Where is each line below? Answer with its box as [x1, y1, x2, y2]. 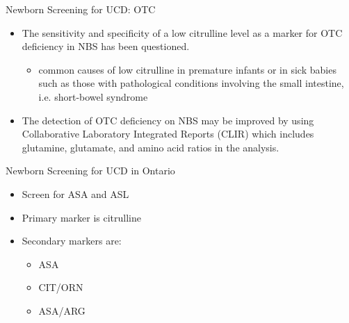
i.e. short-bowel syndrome [38, 89, 148, 103]
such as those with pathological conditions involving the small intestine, [38, 76, 344, 90]
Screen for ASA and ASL [22, 186, 129, 201]
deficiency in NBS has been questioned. [22, 39, 190, 53]
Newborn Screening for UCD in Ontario [6, 163, 175, 178]
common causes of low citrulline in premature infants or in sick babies [38, 62, 336, 76]
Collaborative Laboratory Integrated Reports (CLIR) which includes [22, 126, 314, 141]
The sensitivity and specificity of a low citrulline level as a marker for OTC [22, 25, 343, 40]
